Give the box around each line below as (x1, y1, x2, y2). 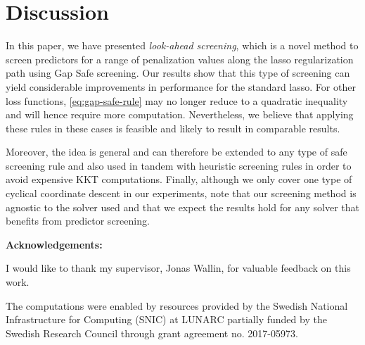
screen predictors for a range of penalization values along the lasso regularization (6, 51, 354, 66)
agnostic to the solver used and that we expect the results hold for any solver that (6, 199, 360, 214)
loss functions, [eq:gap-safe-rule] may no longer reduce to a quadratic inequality (6, 93, 348, 108)
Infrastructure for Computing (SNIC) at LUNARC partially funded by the (6, 312, 327, 327)
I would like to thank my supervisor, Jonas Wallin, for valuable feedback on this (6, 261, 351, 275)
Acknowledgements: (6, 237, 103, 251)
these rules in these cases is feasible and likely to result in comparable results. (6, 120, 340, 135)
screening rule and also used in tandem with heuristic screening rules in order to (6, 158, 352, 172)
